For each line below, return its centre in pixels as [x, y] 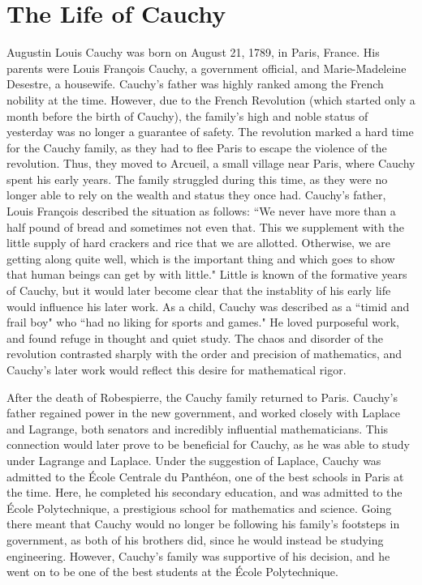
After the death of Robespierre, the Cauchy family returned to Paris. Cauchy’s [202, 397]
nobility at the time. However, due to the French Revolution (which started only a [211, 99]
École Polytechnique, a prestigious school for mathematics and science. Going [199, 508]
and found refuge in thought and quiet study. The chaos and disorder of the [195, 337]
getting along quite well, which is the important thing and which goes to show [201, 258]
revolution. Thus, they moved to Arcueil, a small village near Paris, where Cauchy [211, 163]
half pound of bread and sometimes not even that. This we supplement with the [205, 226]
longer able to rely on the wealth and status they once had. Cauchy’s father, [196, 195]
